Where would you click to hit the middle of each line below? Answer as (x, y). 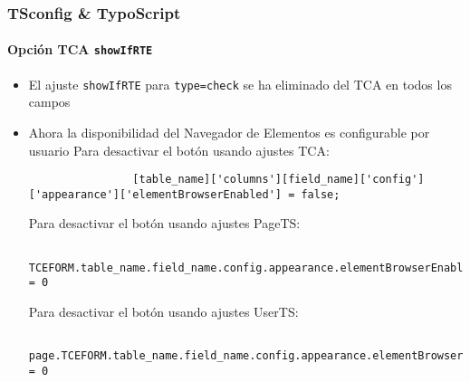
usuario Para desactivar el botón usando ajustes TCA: (179, 150)
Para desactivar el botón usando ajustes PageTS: (164, 223)
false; (321, 194)
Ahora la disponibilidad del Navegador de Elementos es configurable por (229, 132)
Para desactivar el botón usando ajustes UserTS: (163, 312)
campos (49, 102)
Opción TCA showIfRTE (80, 49)
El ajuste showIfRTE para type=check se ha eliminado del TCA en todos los (240, 84)
